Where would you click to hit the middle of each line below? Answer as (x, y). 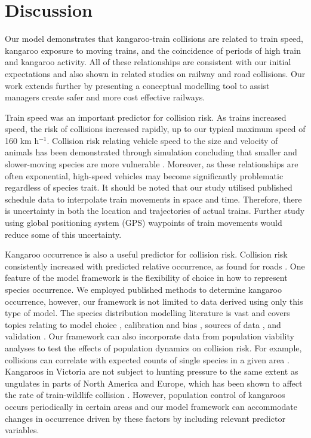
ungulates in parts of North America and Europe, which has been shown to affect (154, 383)
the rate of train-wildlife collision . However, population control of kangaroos (145, 395)
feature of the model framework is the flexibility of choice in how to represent (146, 278)
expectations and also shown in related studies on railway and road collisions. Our (155, 73)
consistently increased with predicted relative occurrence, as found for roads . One (155, 266)
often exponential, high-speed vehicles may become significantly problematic (144, 175)
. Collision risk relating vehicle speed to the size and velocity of (162, 140)
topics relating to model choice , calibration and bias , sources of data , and (143, 324)
